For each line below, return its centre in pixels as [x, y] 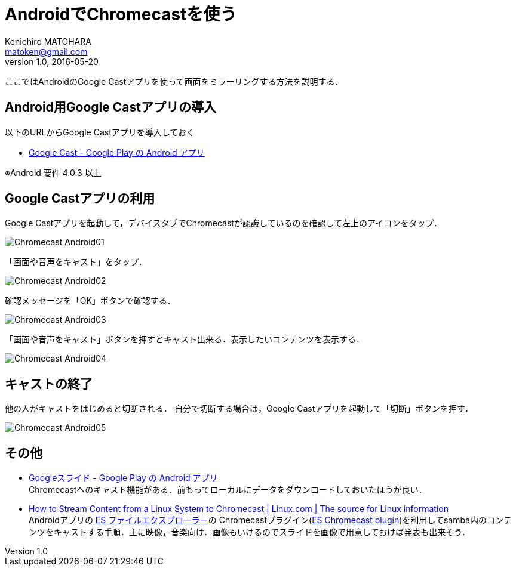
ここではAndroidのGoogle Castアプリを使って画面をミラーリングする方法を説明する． [174, 81]
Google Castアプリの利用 [80, 199]
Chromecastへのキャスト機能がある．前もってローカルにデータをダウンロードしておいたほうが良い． [228, 490]
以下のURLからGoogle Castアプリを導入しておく [100, 132]
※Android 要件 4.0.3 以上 [53, 172]
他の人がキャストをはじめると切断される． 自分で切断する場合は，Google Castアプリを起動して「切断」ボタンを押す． [239, 409]
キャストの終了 [49, 384]
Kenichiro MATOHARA [48, 41]
